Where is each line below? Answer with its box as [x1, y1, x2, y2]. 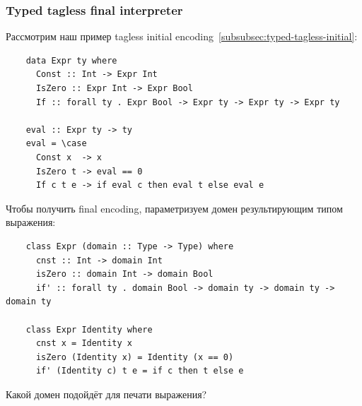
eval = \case [25, 138, 87, 149]
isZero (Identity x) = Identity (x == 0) [35, 352, 234, 362]
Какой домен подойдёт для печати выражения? [6, 386, 207, 401]
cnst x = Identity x [35, 338, 132, 349]
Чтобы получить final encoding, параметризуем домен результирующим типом [6, 201, 343, 215]
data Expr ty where [25, 55, 117, 66]
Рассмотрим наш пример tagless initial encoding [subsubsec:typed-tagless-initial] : [6, 29, 358, 44]
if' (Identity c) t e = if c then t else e [35, 366, 244, 376]
